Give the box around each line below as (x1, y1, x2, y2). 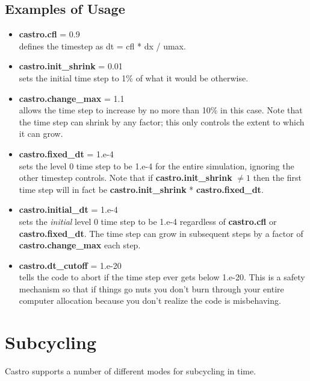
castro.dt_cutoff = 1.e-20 (19, 259, 122, 271)
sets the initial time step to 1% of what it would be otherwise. (19, 71, 249, 84)
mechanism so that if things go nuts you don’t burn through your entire (19, 282, 284, 295)
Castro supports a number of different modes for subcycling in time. (5, 365, 256, 377)
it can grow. (19, 127, 63, 140)
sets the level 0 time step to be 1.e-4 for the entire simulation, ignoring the (19, 159, 294, 172)
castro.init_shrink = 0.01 (19, 60, 123, 72)
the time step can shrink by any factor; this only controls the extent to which (19, 115, 305, 128)
